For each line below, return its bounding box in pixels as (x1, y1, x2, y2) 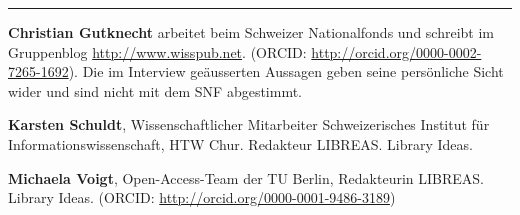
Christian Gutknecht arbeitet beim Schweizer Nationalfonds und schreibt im (8, 22, 494, 42)
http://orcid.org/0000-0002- (311, 41, 482, 62)
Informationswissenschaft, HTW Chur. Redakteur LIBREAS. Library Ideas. (8, 133, 473, 154)
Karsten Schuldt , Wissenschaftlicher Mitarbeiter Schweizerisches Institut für (8, 114, 490, 135)
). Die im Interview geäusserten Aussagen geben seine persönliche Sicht (68, 61, 504, 82)
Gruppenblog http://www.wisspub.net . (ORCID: (8, 41, 307, 62)
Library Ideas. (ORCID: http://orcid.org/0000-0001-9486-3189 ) (8, 187, 396, 208)
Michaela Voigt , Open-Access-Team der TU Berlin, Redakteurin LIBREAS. (8, 167, 484, 188)
